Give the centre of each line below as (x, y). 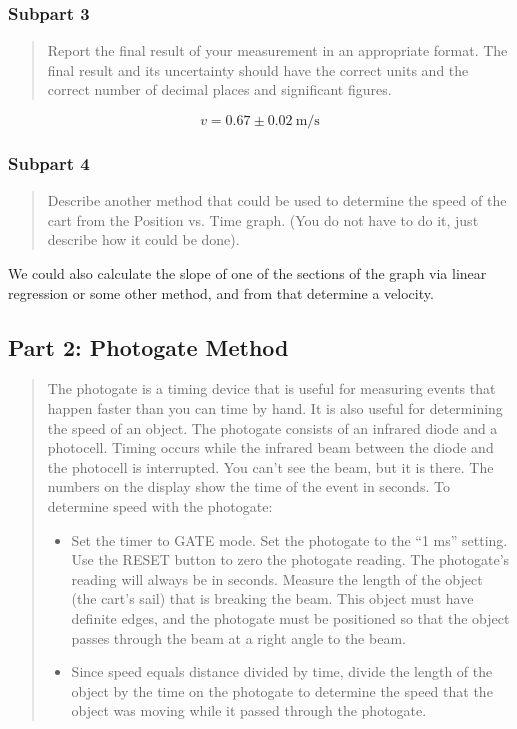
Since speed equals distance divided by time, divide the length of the (282, 671)
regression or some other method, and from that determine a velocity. (221, 292)
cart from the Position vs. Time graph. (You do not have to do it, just (263, 219)
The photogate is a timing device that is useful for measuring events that (271, 388)
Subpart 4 (49, 162)
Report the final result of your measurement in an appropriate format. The (277, 50)
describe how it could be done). (143, 239)
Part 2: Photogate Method (148, 346)
